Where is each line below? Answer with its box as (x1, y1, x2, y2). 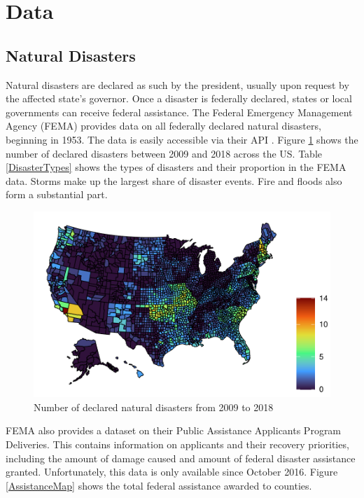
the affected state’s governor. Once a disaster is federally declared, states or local (6, 91, 352, 106)
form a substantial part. (6, 187, 108, 202)
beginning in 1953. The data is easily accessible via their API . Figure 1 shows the (6, 132, 358, 146)
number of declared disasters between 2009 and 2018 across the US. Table (6, 146, 323, 160)
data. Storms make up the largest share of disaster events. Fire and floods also (6, 173, 342, 188)
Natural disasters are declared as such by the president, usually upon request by (6, 77, 349, 92)
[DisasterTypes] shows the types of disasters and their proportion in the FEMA (6, 160, 346, 174)
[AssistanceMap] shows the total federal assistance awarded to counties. (6, 478, 312, 492)
